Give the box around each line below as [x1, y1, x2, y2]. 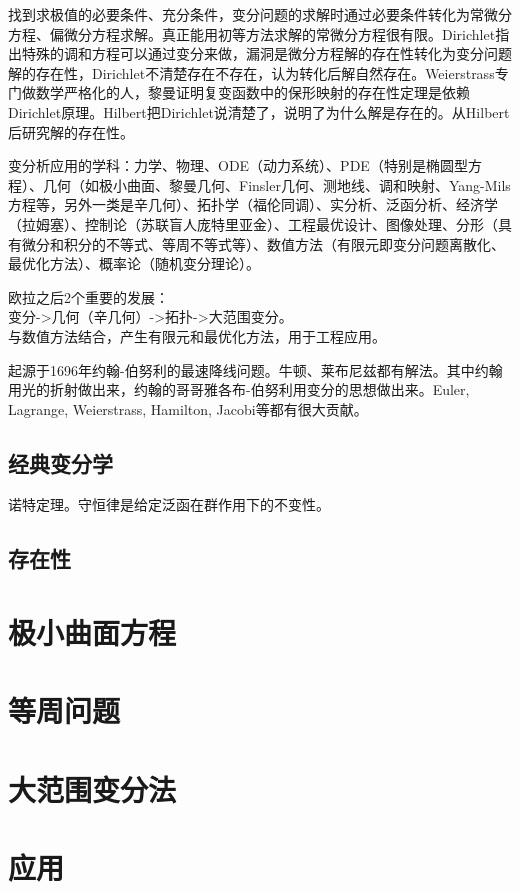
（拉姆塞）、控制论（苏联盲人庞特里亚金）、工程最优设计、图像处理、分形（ [8, 213, 498, 234]
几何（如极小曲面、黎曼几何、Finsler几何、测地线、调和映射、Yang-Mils [42, 174, 511, 195]
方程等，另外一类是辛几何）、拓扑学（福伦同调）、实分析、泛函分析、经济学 [8, 194, 498, 215]
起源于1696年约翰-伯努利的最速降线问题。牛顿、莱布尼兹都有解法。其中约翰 [8, 359, 503, 380]
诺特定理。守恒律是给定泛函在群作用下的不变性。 [8, 494, 330, 515]
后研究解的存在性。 [8, 121, 134, 142]
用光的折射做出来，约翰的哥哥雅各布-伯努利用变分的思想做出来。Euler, [8, 379, 470, 400]
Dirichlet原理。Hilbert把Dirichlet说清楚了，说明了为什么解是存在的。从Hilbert [8, 101, 510, 122]
